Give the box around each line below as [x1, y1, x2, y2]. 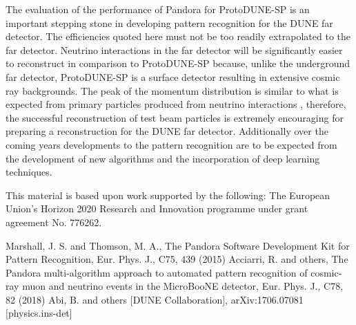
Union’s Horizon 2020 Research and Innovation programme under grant [6, 201, 308, 216]
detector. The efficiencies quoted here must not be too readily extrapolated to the [6, 29, 350, 44]
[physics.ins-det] [6, 306, 72, 320]
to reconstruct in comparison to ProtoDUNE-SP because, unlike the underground [6, 56, 350, 71]
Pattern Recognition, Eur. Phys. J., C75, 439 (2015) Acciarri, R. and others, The [6, 252, 348, 266]
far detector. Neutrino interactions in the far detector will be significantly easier [6, 42, 343, 57]
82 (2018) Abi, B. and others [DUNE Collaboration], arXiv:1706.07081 [6, 292, 304, 306]
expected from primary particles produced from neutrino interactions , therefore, [6, 97, 346, 111]
